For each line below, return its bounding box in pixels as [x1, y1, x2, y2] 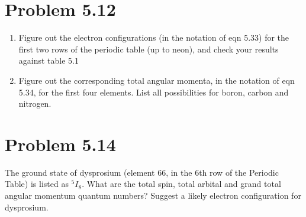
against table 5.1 [18, 54, 79, 67]
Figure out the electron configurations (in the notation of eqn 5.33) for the [18, 31, 289, 44]
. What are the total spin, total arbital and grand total [82, 177, 281, 190]
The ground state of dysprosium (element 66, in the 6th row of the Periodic [5, 166, 279, 178]
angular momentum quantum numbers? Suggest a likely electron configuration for [5, 189, 301, 201]
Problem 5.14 [5, 131, 116, 156]
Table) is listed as [5, 177, 69, 190]
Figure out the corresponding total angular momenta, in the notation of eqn [18, 74, 295, 86]
